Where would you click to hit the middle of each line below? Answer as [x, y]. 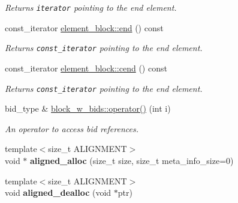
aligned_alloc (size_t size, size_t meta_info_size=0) [132, 160]
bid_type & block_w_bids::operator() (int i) [88, 108]
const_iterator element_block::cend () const [86, 68]
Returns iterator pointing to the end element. [91, 7]
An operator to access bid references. [72, 128]
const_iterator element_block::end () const [84, 27]
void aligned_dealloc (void [58, 192]
